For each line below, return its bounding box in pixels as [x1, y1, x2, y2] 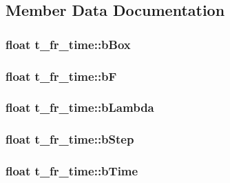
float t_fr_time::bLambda [6, 99, 154, 116]
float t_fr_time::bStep [6, 131, 134, 148]
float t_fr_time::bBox [6, 35, 131, 52]
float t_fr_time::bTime [6, 162, 138, 180]
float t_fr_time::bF [6, 67, 117, 84]
